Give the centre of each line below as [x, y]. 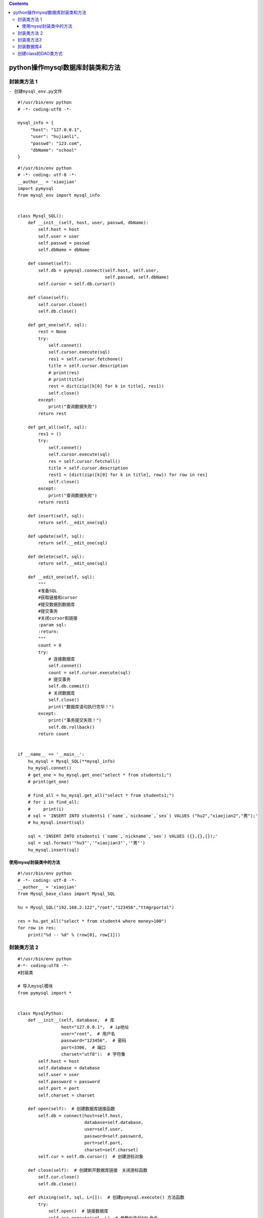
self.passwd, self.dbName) [137, 277]
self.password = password [69, 1081]
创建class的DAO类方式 [40, 53]
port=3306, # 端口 [84, 1047]
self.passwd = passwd [64, 243]
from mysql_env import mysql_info [59, 195]
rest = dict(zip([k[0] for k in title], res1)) [106, 386]
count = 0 [50, 645]
